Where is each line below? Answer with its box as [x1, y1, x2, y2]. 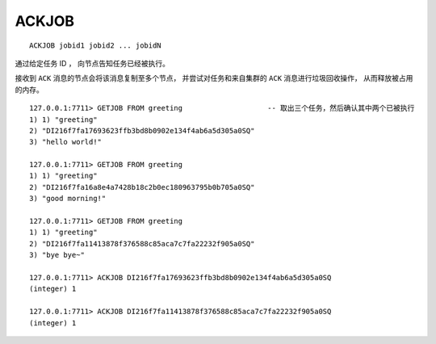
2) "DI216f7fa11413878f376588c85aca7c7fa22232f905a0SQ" [29, 239, 255, 248]
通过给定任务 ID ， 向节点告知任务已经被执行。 [15, 58, 170, 68]
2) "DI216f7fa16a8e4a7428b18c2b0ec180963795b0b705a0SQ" [29, 182, 255, 191]
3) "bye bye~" [29, 250, 85, 260]
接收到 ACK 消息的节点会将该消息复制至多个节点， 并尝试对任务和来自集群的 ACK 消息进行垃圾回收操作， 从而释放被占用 [15, 73, 413, 83]
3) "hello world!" [29, 137, 103, 147]
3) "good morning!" [29, 194, 107, 203]
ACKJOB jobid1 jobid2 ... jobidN [29, 40, 161, 50]
